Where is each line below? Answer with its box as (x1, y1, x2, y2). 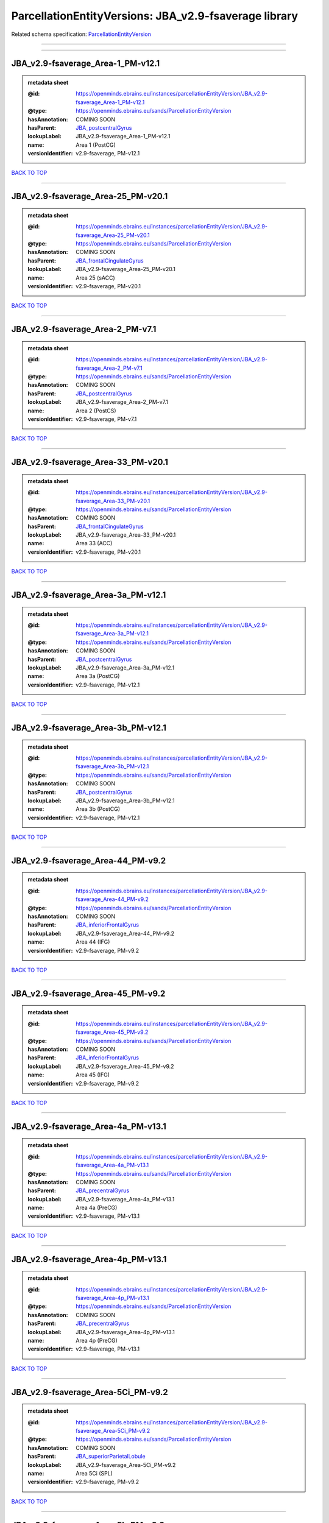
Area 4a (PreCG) (76, 1204, 118, 1212)
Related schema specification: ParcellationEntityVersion (11, 30, 152, 38)
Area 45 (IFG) (76, 1071, 110, 1078)
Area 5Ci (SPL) (76, 1469, 113, 1477)
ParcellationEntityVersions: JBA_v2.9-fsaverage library (11, 9, 299, 23)
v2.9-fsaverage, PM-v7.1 (76, 415, 137, 423)
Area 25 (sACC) (76, 274, 115, 281)
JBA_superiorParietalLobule (76, 1453, 146, 1460)
